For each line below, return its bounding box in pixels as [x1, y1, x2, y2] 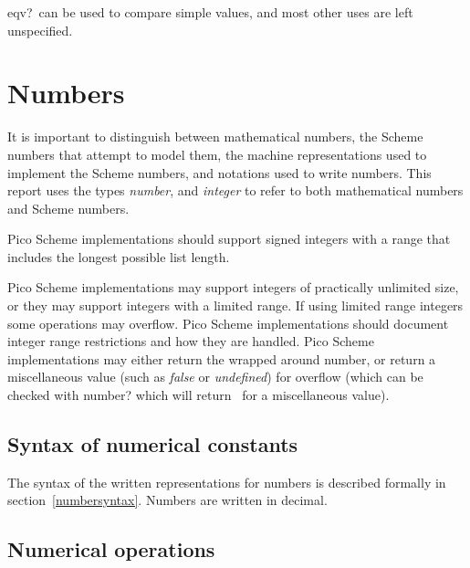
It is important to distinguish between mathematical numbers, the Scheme [7, 127, 423, 146]
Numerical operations [7, 535, 215, 563]
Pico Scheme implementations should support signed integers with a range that [7, 229, 451, 248]
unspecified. [7, 20, 73, 39]
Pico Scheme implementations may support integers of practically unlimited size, [7, 278, 459, 297]
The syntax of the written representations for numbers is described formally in [7, 472, 446, 491]
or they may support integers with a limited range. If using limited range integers [7, 296, 464, 315]
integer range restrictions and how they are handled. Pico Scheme [7, 331, 374, 351]
